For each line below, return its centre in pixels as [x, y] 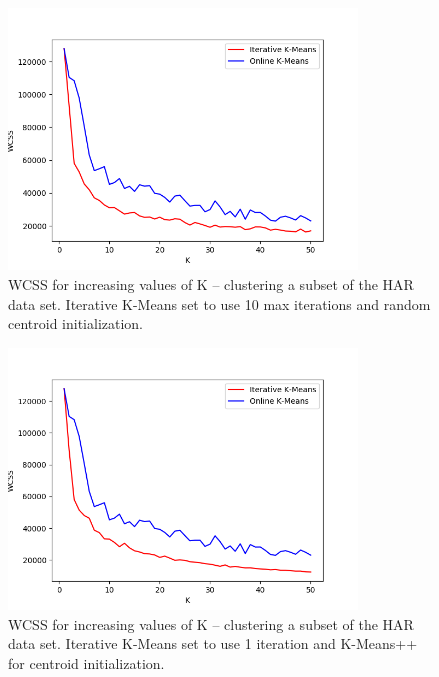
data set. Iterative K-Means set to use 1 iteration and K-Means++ [213, 643]
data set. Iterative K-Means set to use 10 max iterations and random [219, 303]
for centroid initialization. [86, 662]
